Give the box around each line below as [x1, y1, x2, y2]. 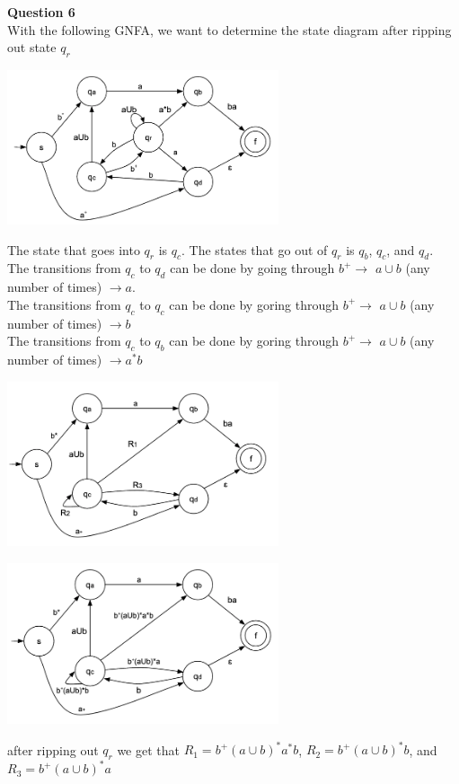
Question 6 [7, 3, 75, 21]
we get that [117, 740, 180, 759]
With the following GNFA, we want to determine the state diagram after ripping [7, 20, 452, 39]
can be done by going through [170, 259, 335, 277]
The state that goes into [7, 240, 140, 259]
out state [7, 38, 57, 57]
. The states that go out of [181, 240, 328, 259]
